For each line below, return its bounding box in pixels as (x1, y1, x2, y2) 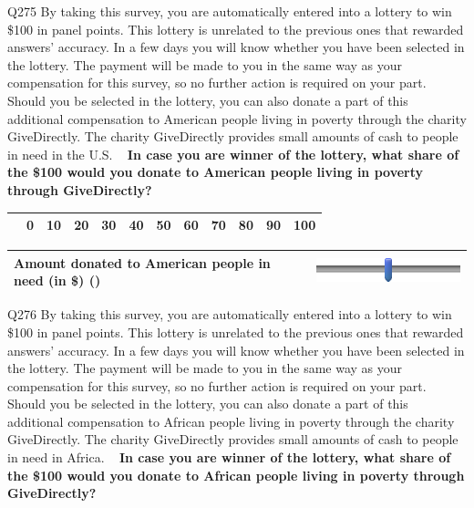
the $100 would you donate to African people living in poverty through (7, 465, 465, 484)
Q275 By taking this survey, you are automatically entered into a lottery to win (7, 2, 452, 20)
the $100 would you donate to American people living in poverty (7, 162, 424, 181)
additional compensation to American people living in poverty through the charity (7, 109, 467, 128)
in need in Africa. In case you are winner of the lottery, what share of (7, 448, 451, 467)
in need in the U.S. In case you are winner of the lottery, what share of (7, 144, 459, 163)
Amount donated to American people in (14, 253, 271, 272)
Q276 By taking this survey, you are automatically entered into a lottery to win (7, 305, 452, 324)
